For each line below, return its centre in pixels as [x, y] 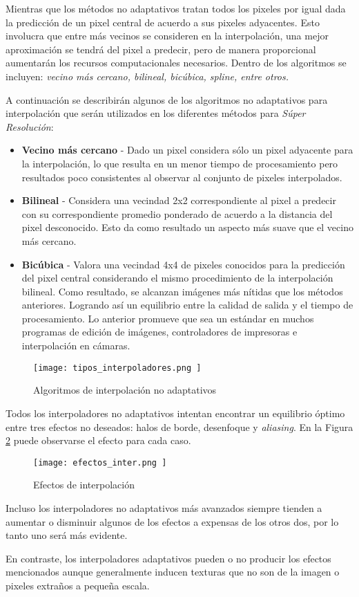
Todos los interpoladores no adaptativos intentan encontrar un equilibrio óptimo [175, 413]
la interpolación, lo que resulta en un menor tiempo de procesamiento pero [180, 163]
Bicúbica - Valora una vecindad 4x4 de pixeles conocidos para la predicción [183, 264]
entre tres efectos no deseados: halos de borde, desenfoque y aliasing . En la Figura [179, 426]
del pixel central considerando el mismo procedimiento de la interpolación [177, 278]
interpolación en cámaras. [76, 346]
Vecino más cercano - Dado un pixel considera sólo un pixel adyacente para [187, 150]
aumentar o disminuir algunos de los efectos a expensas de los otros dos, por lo [172, 521]
